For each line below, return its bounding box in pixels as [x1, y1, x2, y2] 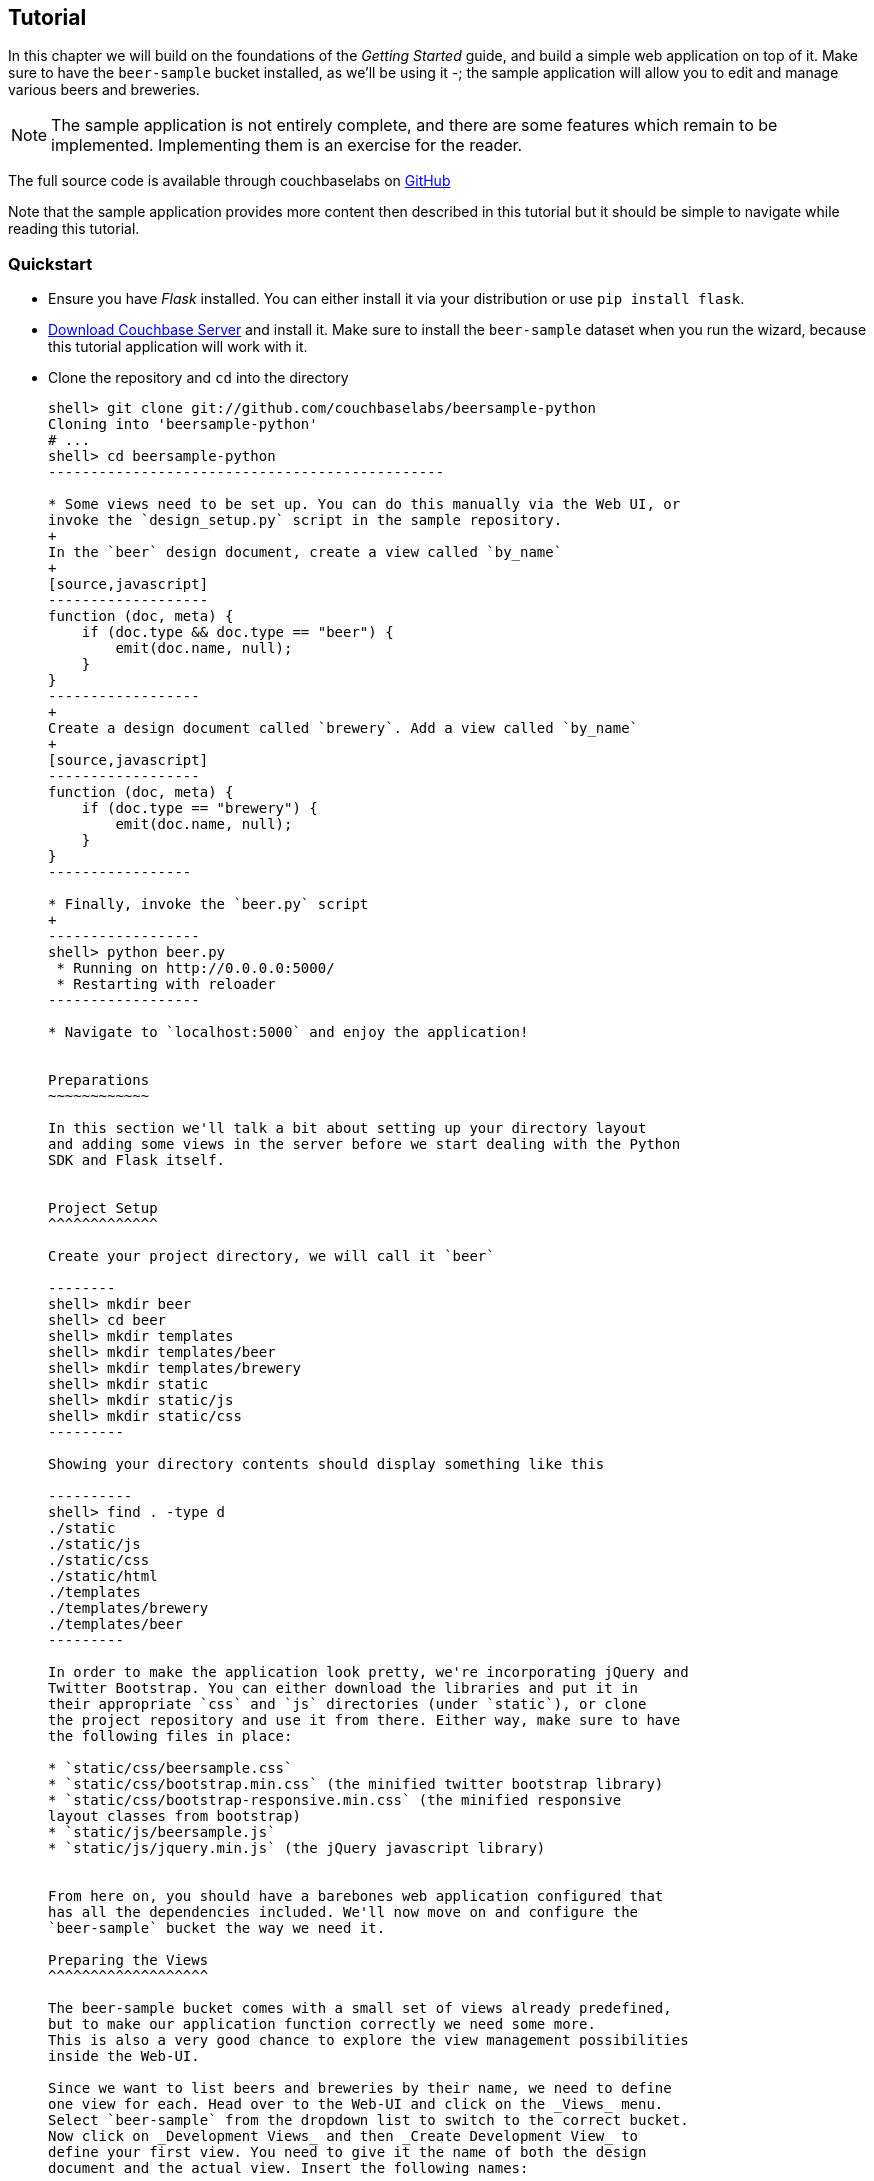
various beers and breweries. [8, 81, 200, 99]
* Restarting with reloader [56, 976, 276, 993]
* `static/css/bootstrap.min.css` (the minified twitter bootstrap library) [48, 1776, 664, 1793]
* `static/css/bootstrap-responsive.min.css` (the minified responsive [48, 1792, 622, 1809]
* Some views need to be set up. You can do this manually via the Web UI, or [48, 496, 681, 513]
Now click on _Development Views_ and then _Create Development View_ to [48, 2128, 639, 2145]
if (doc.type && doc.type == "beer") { [81, 624, 394, 641]
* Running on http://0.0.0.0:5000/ [56, 960, 335, 977]
